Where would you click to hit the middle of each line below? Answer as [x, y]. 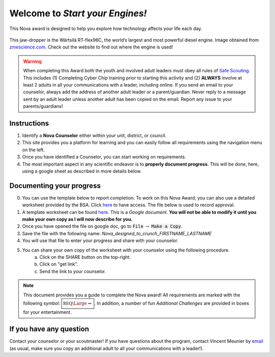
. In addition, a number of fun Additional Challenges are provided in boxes [172, 303]
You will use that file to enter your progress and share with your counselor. [100, 241]
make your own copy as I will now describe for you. [77, 219]
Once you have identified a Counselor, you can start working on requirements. [104, 157]
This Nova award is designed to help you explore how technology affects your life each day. [106, 29]
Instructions [29, 123]
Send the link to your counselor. [73, 271]
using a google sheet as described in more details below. [82, 171]
